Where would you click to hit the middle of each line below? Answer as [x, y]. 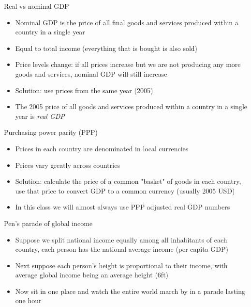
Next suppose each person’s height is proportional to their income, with [121, 265]
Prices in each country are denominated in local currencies [102, 148]
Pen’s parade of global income [48, 223]
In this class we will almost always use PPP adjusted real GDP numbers [123, 207]
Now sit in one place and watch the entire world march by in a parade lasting [130, 291]
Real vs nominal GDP [37, 6]
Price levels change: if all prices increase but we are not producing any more [128, 64]
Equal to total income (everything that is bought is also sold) [106, 48]
